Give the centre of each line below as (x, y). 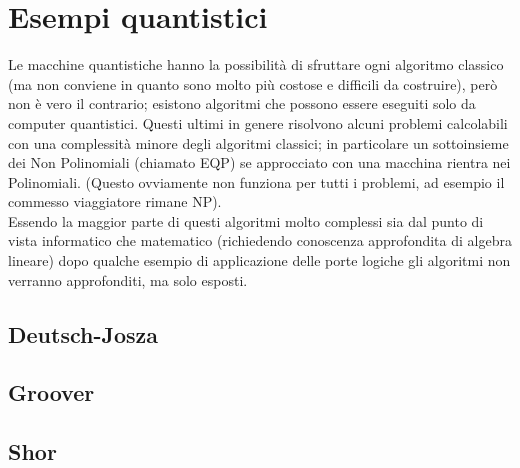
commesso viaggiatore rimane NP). (115, 201)
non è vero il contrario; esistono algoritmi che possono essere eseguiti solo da (242, 103)
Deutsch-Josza (83, 333)
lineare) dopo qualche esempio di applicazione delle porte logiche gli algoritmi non (259, 260)
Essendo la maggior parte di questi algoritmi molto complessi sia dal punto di (246, 220)
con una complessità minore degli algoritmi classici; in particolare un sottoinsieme (258, 142)
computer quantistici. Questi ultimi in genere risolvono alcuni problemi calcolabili (258, 122)
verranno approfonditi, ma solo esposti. (128, 279)
